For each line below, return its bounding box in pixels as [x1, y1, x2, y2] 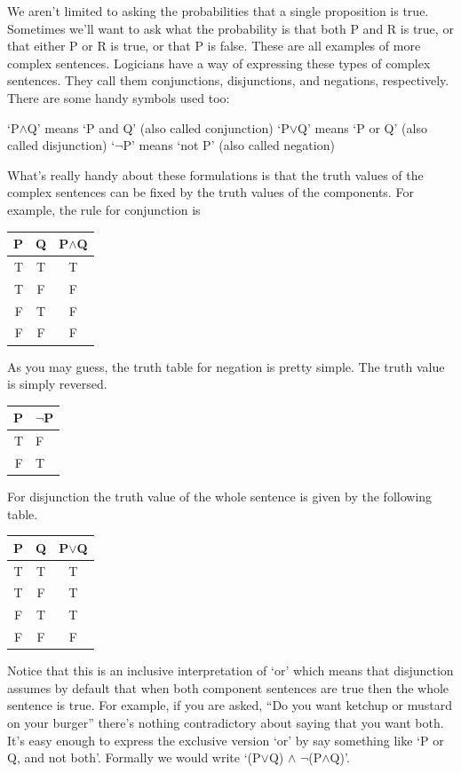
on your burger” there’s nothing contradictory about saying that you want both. [7, 713, 444, 731]
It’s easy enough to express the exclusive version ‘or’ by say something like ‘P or [7, 730, 444, 749]
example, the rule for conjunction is [7, 200, 201, 218]
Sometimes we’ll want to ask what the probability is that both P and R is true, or [7, 19, 454, 37]
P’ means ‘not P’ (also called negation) [123, 136, 335, 154]
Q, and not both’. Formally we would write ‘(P [7, 748, 261, 767]
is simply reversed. [7, 375, 107, 393]
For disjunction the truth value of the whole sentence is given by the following [7, 486, 433, 505]
